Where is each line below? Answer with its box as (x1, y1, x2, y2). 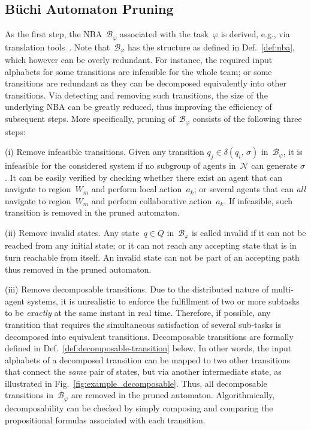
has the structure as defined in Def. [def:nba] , (127, 40, 295, 53)
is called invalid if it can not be (191, 226, 306, 238)
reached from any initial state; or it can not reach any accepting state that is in (5, 239, 297, 252)
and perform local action (91, 183, 182, 195)
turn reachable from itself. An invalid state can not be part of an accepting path (5, 250, 300, 263)
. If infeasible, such (224, 194, 292, 207)
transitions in (5, 389, 54, 401)
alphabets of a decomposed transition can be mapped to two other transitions (5, 353, 291, 366)
